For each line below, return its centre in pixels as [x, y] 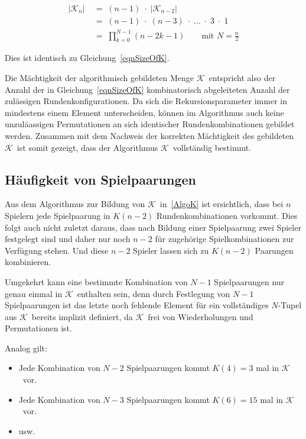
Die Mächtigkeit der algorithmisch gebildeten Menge [100, 77]
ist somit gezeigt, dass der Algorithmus [87, 147]
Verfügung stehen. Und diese [57, 250]
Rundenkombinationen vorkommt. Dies [227, 215]
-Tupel [290, 305]
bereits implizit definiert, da [82, 316]
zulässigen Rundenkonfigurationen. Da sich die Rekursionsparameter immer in [146, 101]
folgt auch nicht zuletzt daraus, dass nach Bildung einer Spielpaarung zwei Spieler [153, 227]
